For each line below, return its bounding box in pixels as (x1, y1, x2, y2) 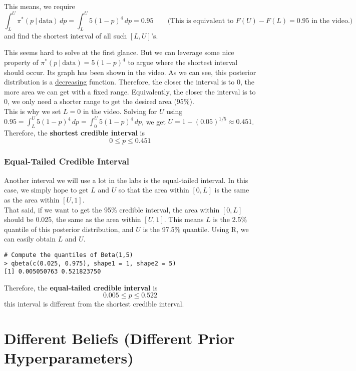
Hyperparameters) (4, 347, 134, 368)
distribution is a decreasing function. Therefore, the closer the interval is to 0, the (4, 76, 254, 87)
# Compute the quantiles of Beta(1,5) (4, 251, 133, 258)
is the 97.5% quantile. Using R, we (143, 223, 249, 234)
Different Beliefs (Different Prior (4, 328, 235, 348)
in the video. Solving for (83, 106, 157, 116)
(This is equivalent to (167, 17, 234, 25)
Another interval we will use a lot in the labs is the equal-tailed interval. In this (4, 174, 248, 185)
